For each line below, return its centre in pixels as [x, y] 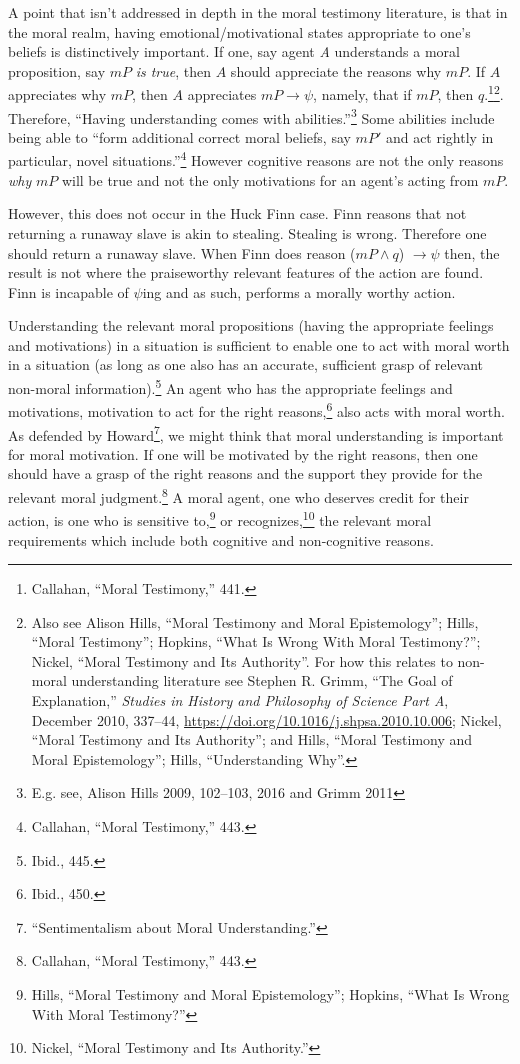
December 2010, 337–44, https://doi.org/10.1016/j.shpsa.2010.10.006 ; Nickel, [266, 719]
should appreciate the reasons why [336, 70]
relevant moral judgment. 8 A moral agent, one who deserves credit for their [238, 495]
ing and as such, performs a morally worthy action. [299, 291]
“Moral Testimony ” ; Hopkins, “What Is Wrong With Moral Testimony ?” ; [256, 641]
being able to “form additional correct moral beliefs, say [179, 136]
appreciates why [57, 94]
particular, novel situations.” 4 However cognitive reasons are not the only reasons [256, 159]
